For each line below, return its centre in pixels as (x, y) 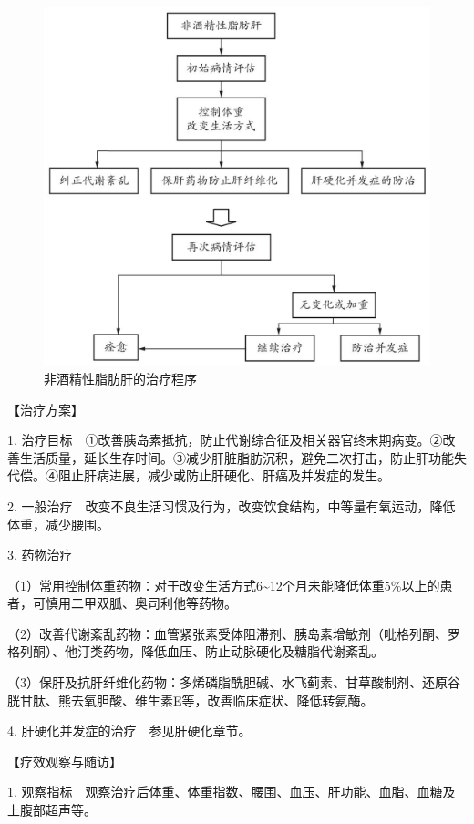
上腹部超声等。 (52, 810)
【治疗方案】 (46, 409)
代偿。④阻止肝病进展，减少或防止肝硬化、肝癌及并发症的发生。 (199, 475)
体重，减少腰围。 (58, 524)
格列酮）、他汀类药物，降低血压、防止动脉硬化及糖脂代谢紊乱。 (196, 651)
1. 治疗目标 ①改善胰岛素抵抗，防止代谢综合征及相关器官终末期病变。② (225, 440)
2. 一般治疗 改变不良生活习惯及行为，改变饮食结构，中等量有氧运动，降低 (232, 505)
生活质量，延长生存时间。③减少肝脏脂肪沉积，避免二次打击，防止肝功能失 (243, 457)
